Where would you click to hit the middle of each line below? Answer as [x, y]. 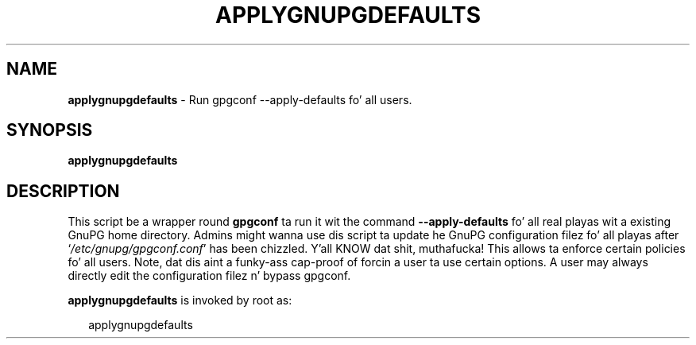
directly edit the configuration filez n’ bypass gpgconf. [209, 276]
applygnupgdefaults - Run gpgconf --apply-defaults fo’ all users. [240, 99]
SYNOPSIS [50, 130]
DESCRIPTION [63, 191]
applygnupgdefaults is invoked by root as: [180, 300]
